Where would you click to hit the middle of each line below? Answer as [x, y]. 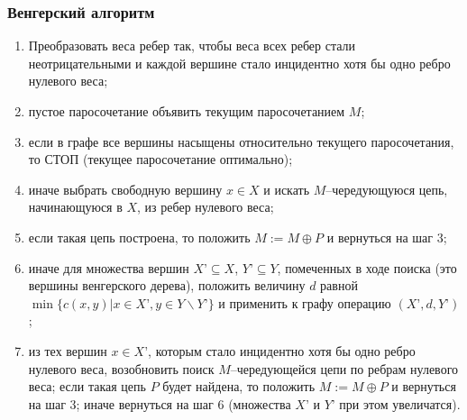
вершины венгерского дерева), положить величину [167, 285]
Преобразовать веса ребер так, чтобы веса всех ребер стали [192, 46]
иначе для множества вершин [109, 267]
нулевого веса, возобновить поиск [121, 368]
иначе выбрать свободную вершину [125, 189]
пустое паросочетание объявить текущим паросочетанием [187, 111]
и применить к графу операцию [305, 302]
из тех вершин [68, 350]
